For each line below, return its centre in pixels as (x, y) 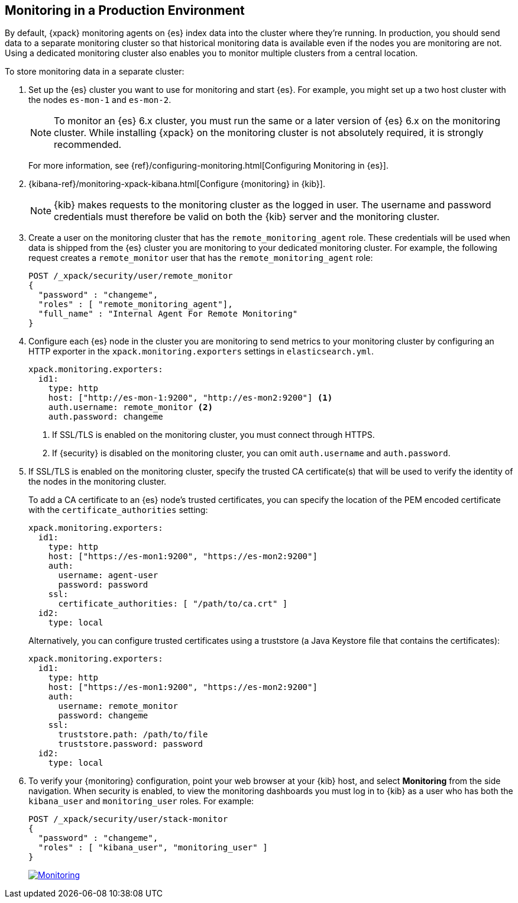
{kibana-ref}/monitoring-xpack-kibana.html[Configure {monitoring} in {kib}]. (177, 184)
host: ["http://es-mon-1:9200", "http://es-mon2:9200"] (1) (190, 398)
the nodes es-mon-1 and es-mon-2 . (100, 100)
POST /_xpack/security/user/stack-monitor (128, 819)
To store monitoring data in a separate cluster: (95, 72)
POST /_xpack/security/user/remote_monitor (131, 276)
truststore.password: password (131, 744)
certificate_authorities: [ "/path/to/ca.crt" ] (173, 604)
